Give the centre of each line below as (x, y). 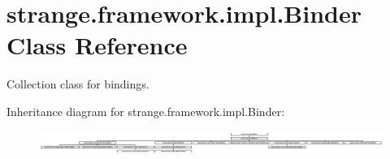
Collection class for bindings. (78, 84)
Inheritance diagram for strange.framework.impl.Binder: (146, 111)
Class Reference (97, 45)
